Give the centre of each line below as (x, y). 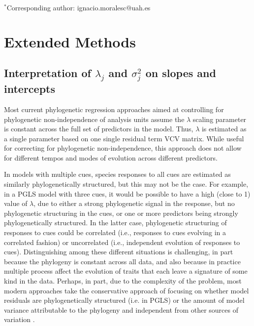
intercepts (30, 89)
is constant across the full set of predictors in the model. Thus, (99, 129)
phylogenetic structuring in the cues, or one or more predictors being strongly (121, 213)
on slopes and (181, 73)
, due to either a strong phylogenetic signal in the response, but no (134, 203)
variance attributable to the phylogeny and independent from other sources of (121, 309)
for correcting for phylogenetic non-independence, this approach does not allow (123, 148)
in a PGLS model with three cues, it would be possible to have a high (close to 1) (127, 193)
